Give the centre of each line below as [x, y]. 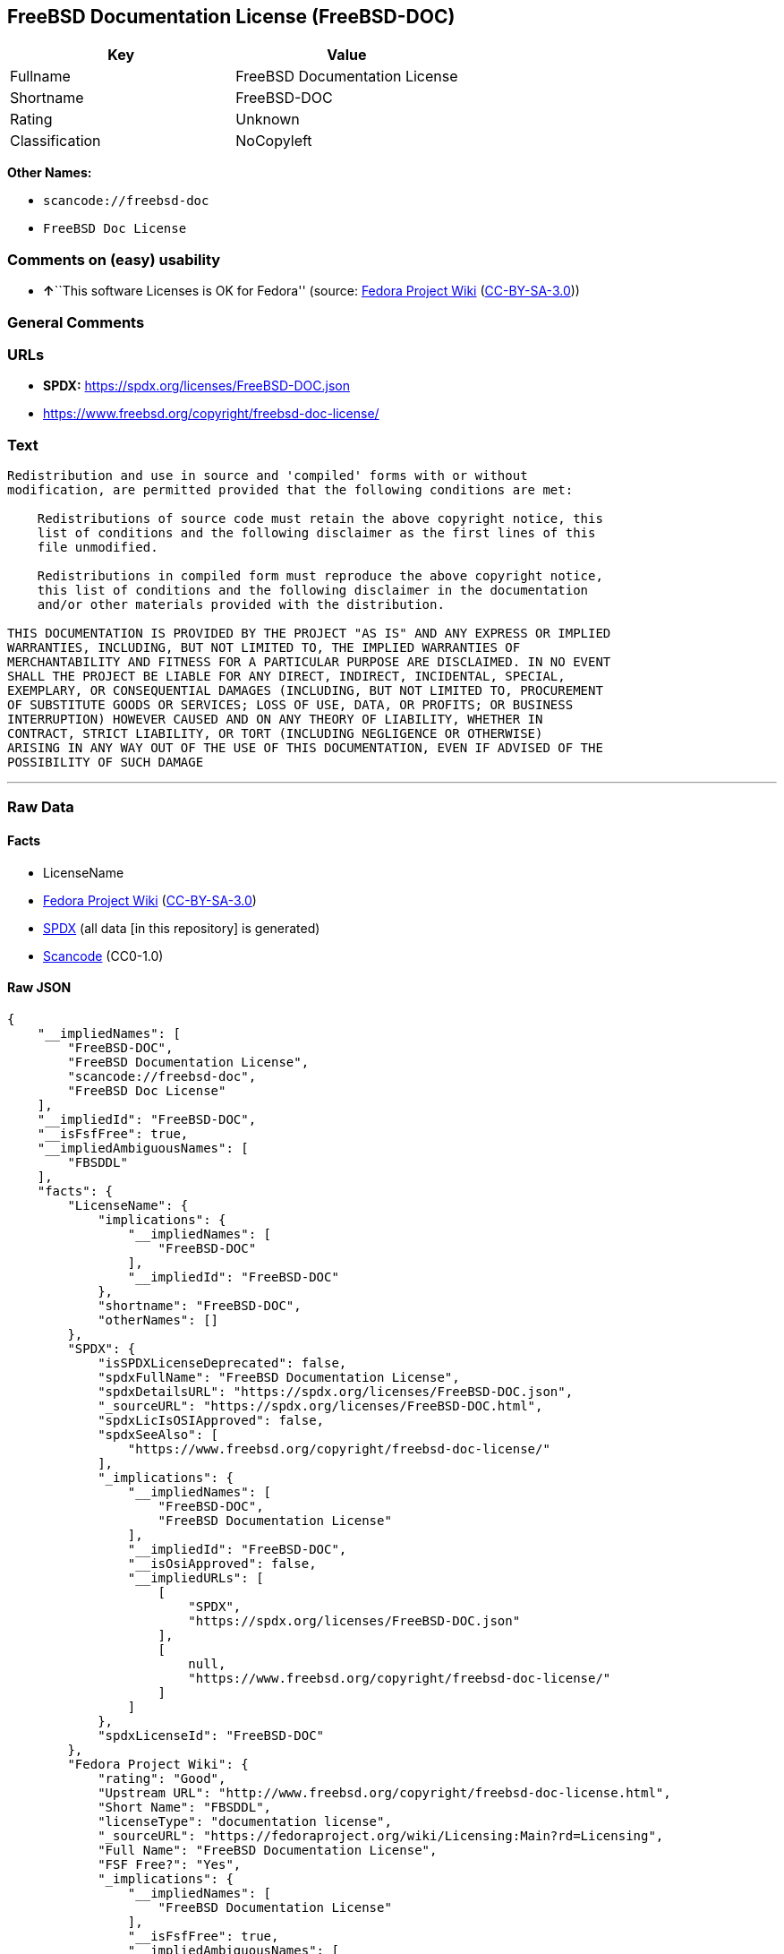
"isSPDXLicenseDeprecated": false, [222, 1363]
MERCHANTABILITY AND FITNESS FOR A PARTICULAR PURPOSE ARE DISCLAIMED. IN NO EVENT [309, 662]
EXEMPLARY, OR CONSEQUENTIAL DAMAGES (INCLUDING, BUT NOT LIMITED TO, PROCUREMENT [305, 691]
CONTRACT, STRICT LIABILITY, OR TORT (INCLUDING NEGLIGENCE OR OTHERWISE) [275, 734]
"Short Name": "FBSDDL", [185, 1807]
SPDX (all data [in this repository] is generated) [182, 928]
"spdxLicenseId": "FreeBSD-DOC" [211, 1735]
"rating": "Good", [162, 1778]
